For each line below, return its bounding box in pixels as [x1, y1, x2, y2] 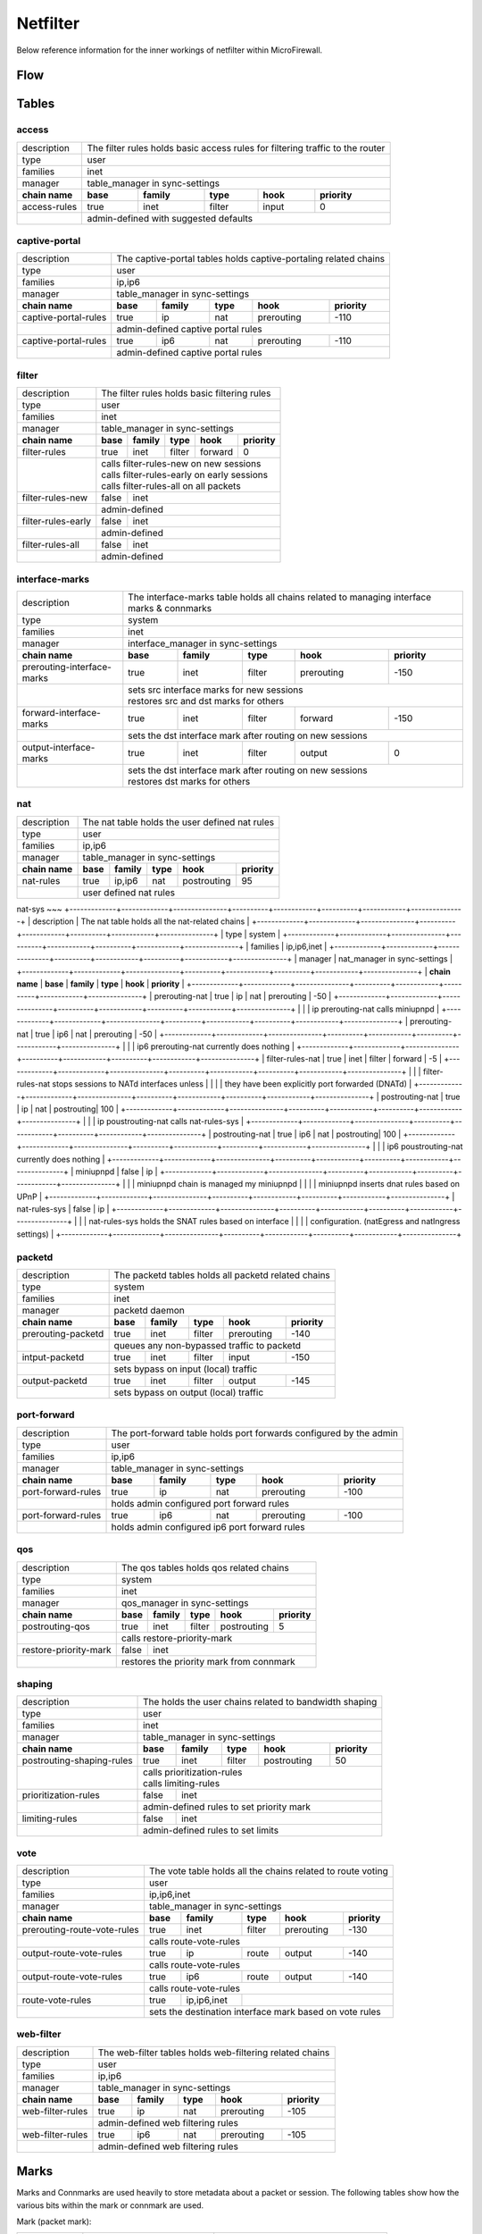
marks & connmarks [128, 601, 212, 614]
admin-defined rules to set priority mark [143, 1801, 312, 1813]
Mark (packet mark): [16, 2216, 92, 2227]
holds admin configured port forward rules [111, 1497, 290, 1509]
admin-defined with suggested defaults [87, 212, 253, 224]
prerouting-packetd [21, 1328, 104, 1340]
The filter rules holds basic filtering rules [101, 387, 271, 399]
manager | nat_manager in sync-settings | [298, 953, 453, 964]
